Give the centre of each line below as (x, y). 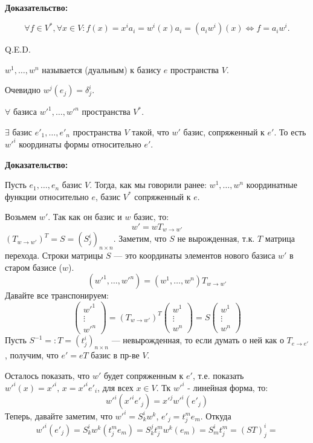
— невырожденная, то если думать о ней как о (198, 340)
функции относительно (47, 196)
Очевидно (23, 90)
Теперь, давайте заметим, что (59, 416)
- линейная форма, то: (228, 387)
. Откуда (216, 416)
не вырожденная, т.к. (216, 238)
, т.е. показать (218, 375)
